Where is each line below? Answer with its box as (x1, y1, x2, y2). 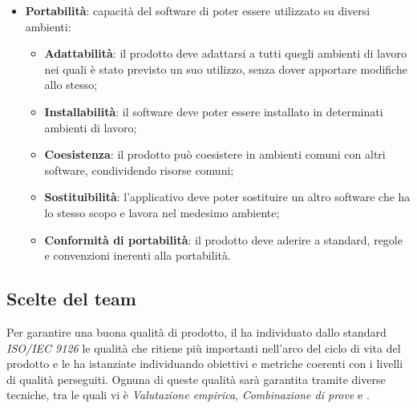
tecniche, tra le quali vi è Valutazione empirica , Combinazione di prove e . (6, 386, 370, 403)
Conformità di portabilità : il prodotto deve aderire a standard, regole (44, 231, 403, 248)
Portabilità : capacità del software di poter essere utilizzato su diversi (25, 2, 370, 18)
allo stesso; (44, 76, 98, 93)
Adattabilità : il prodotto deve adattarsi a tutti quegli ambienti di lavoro (44, 45, 407, 62)
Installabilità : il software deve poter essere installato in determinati (44, 103, 383, 119)
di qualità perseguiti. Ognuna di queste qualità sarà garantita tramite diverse (6, 370, 386, 387)
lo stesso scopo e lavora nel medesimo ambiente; (44, 204, 280, 220)
